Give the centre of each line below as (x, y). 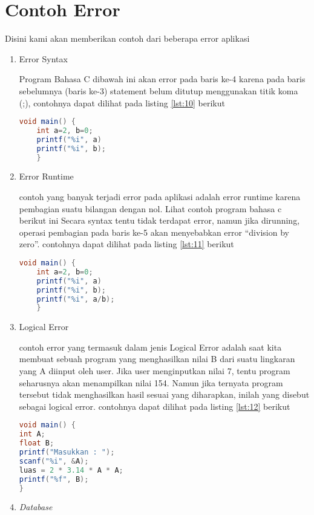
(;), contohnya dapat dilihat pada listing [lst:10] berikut (122, 102)
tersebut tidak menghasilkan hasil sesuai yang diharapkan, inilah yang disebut (164, 394)
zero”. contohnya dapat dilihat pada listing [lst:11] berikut (126, 244)
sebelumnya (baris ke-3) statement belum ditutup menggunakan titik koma (159, 90)
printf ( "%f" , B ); (54, 479)
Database (36, 507)
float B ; (37, 443)
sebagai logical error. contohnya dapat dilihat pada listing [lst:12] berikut (155, 406)
